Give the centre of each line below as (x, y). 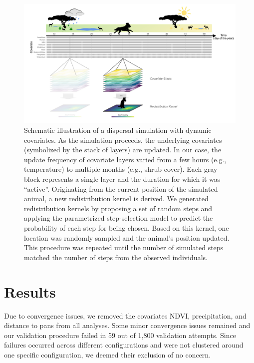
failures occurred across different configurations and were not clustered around (124, 345)
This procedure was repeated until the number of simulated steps (124, 247)
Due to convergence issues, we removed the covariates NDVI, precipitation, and (125, 315)
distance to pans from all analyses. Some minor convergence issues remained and (127, 325)
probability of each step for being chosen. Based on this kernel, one (127, 228)
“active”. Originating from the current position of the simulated (121, 188)
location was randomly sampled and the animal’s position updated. (127, 237)
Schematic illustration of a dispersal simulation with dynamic (118, 130)
